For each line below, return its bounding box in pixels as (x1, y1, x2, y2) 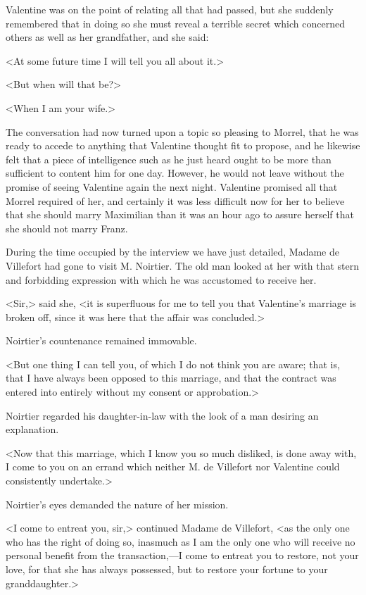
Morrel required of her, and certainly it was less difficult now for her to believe (6, 193, 345, 208)
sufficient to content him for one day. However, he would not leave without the (6, 165, 344, 180)
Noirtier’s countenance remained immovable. (6, 333, 197, 348)
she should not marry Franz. (6, 220, 128, 235)
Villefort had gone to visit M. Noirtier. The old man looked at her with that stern (6, 258, 360, 273)
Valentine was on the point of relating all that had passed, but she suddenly (6, 2, 334, 16)
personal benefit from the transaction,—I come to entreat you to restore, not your (6, 548, 359, 563)
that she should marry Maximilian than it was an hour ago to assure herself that (6, 207, 354, 222)
